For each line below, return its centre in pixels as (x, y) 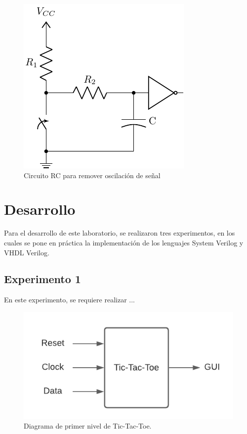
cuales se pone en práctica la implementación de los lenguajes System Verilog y (124, 242)
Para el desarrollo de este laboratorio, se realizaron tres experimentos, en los (120, 233)
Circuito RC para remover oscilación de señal (92, 175)
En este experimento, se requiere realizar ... (69, 300)
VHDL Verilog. (27, 252)
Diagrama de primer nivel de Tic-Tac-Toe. (88, 426)
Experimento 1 (42, 279)
